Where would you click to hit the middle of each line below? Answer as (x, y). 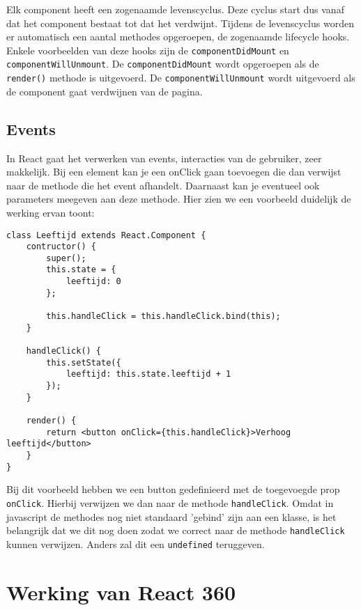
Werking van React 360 (121, 592)
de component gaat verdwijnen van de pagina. (105, 91)
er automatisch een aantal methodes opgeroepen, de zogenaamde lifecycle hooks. (178, 37)
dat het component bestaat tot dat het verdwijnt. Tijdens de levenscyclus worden (180, 23)
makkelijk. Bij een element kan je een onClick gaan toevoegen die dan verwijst (174, 172)
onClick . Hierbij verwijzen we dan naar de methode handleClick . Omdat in (170, 502)
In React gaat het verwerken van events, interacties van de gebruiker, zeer (164, 158)
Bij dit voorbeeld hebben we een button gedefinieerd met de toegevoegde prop (173, 489)
